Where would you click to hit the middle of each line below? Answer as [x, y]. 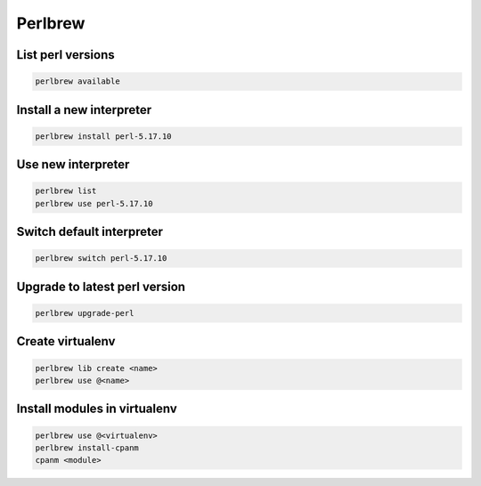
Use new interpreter [73, 165]
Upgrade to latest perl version [101, 286]
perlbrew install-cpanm [87, 448]
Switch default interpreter [90, 232]
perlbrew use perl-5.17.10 [94, 203]
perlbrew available [77, 81]
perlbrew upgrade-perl [85, 313]
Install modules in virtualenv [97, 409]
